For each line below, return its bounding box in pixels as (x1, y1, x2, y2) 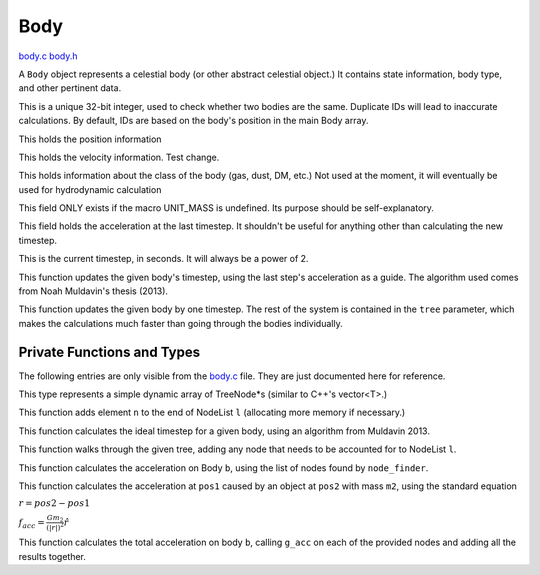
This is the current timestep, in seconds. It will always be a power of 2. (18, 253, 309, 265)
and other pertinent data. (18, 82, 122, 94)
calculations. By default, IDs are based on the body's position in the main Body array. (18, 115, 369, 127)
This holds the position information (18, 133, 162, 145)
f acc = (18, 516, 45, 530)
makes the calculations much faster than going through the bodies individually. (18, 317, 344, 329)
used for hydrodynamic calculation (18, 183, 162, 195)
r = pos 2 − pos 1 (18, 498, 90, 509)
